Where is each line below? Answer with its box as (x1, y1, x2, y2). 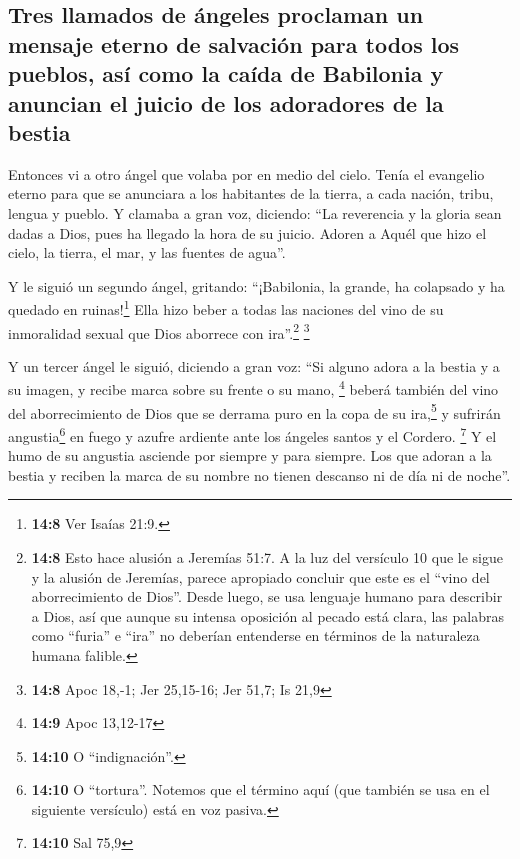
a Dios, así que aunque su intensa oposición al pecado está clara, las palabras (31, 605, 505, 626)
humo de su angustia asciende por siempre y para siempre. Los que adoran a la (8, 445, 492, 466)
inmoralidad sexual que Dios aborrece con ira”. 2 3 (8, 319, 310, 343)
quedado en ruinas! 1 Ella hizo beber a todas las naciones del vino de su (8, 296, 444, 319)
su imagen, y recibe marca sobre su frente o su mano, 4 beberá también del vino (8, 376, 499, 400)
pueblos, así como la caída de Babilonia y (8, 58, 444, 89)
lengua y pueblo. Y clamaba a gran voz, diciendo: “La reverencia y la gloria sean (8, 202, 502, 223)
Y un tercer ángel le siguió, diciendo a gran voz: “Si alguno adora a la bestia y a (8, 355, 500, 376)
